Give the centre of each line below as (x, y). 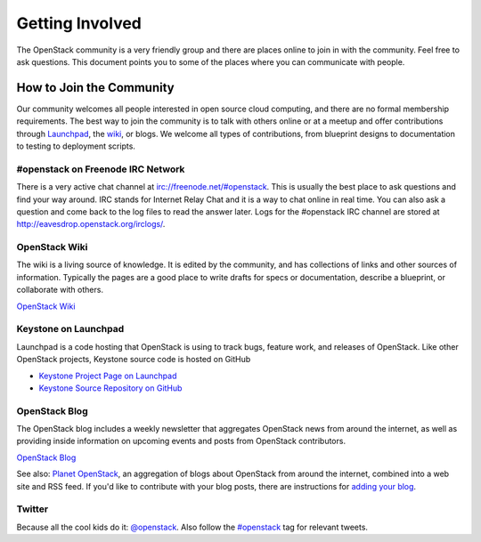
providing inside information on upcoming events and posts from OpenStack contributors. (181, 441)
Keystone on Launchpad (70, 329)
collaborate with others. (60, 290)
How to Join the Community (96, 88)
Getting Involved (79, 23)
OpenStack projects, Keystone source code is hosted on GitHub (134, 360)
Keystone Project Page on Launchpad (108, 376)
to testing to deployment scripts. (76, 146)
